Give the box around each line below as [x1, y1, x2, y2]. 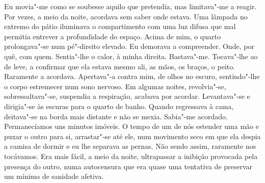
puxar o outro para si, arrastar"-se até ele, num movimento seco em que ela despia [4, 130, 261, 141]
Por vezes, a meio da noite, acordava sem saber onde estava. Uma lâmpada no [4, 11, 248, 21]
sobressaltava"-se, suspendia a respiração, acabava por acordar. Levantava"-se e [4, 91, 250, 101]
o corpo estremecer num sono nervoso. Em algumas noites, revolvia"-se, [4, 81, 226, 91]
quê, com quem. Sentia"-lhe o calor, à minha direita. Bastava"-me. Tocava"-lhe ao [4, 50, 258, 61]
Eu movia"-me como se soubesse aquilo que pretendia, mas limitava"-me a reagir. [4, 1, 257, 11]
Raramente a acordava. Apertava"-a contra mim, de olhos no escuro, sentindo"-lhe [4, 71, 260, 82]
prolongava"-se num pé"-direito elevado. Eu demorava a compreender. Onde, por [4, 41, 254, 51]
